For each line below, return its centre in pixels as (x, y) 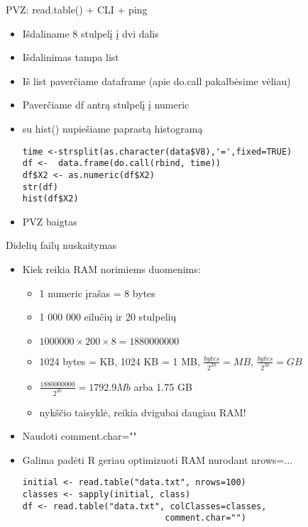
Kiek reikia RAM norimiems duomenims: (111, 269)
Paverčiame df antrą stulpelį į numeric (106, 105)
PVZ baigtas (50, 221)
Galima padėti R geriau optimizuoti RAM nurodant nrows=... (158, 459)
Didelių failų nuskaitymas (61, 245)
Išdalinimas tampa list (71, 57)
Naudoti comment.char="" (79, 436)
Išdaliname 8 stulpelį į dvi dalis (90, 33)
